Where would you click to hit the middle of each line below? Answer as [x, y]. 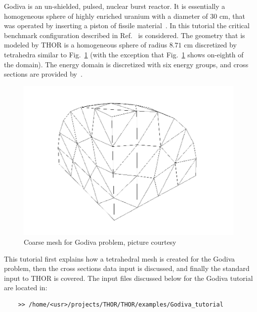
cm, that [232, 16]
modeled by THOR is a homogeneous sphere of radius [86, 45]
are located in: [26, 288]
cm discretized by [210, 45]
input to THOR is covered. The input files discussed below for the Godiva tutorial [128, 278]
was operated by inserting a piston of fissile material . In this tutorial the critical [127, 25]
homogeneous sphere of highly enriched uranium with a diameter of [106, 16]
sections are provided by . [43, 74]
